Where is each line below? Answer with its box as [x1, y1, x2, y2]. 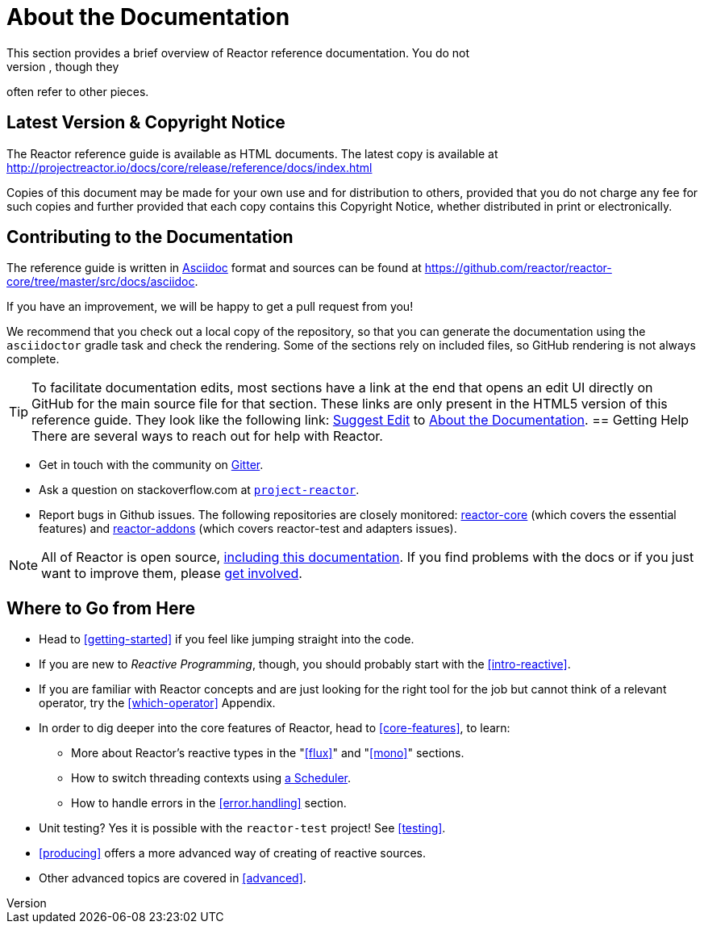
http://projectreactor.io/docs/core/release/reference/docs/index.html [6, 160, 373, 174]
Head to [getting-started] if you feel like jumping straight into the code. [39, 632, 414, 647]
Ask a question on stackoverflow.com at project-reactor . [39, 483, 360, 497]
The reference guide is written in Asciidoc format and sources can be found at [6, 261, 422, 275]
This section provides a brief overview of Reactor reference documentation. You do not [6, 45, 470, 60]
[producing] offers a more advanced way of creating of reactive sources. [39, 846, 426, 861]
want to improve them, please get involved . [41, 565, 302, 582]
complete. [6, 352, 60, 367]
